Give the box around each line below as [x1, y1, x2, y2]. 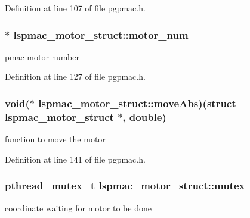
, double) [122, 109, 166, 124]
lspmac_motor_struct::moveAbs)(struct [38, 95, 236, 110]
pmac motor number [5, 50, 79, 63]
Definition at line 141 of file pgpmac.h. [5, 152, 146, 165]
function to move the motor [5, 133, 106, 145]
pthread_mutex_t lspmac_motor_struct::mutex [5, 178, 245, 193]
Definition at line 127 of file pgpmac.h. [5, 70, 146, 83]
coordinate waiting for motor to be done [5, 201, 152, 214]
